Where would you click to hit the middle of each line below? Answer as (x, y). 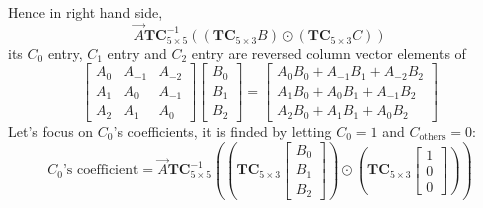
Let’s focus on (51, 130)
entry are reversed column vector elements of (328, 52)
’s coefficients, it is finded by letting (222, 130)
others (432, 137)
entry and (137, 52)
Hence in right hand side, (85, 12)
